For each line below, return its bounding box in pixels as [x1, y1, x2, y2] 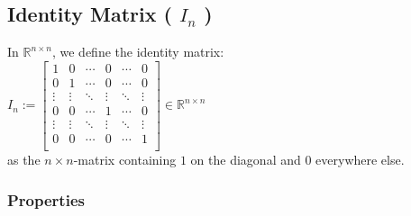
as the [7, 150, 41, 169]
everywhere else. [315, 150, 405, 169]
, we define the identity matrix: [51, 42, 224, 61]
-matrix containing [73, 150, 177, 169]
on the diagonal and [190, 150, 301, 169]
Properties [7, 188, 85, 211]
